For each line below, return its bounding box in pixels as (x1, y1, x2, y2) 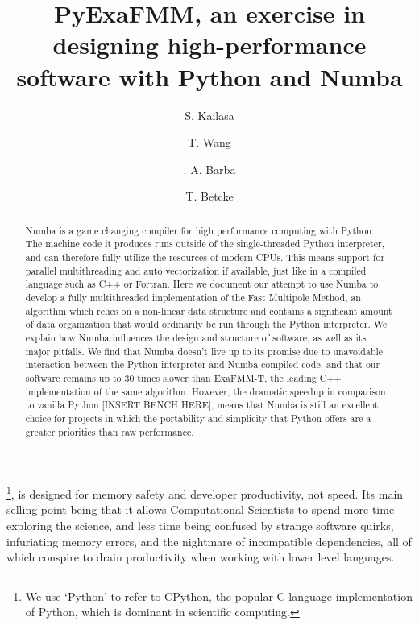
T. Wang (188, 134, 231, 151)
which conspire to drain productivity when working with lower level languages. (6, 548, 395, 565)
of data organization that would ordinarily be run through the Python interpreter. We (25, 317, 388, 331)
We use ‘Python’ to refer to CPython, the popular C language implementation (25, 587, 413, 604)
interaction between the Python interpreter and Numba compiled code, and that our (25, 358, 380, 371)
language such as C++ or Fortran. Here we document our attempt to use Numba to (25, 277, 379, 291)
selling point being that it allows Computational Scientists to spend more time (6, 501, 395, 518)
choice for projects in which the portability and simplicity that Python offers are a (25, 411, 371, 424)
